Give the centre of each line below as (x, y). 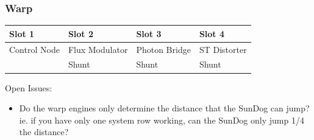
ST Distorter (223, 49)
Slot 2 (81, 33)
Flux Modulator (98, 49)
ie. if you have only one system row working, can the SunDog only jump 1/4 (162, 120)
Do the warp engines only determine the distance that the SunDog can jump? (164, 108)
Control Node (34, 49)
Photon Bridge (163, 49)
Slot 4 (212, 33)
